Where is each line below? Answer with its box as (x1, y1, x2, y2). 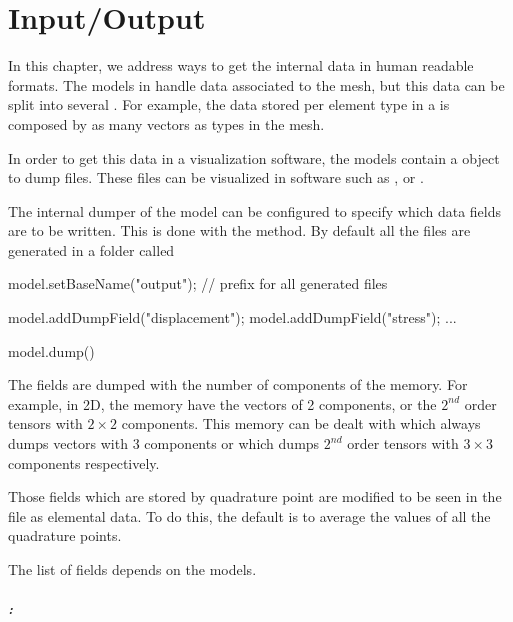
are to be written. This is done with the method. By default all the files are (8, 220, 471, 241)
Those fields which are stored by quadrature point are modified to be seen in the (8, 486, 502, 507)
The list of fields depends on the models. (8, 559, 257, 579)
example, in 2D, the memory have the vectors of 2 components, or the (8, 393, 437, 414)
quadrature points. (8, 525, 122, 546)
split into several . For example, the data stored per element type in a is (8, 94, 450, 115)
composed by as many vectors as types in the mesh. (8, 113, 325, 134)
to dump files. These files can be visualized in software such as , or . (8, 167, 424, 188)
